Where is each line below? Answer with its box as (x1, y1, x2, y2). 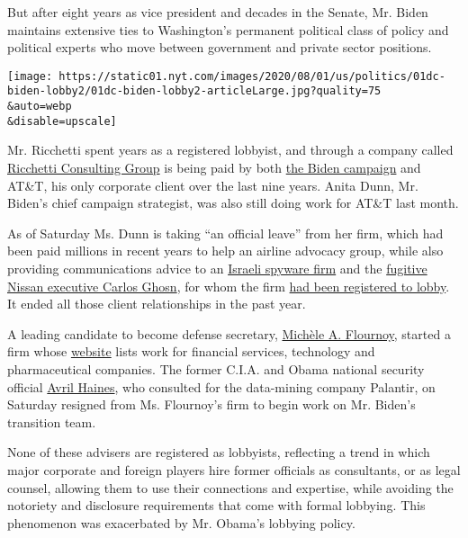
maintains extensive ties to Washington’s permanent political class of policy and (7, 20, 449, 39)
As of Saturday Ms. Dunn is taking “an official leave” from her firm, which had (7, 223, 444, 242)
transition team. (7, 412, 96, 431)
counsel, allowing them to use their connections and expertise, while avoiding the (7, 478, 454, 497)
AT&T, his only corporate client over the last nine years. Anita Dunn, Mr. (7, 175, 418, 194)
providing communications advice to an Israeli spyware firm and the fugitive (7, 258, 427, 277)
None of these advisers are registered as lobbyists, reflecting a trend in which (7, 443, 430, 462)
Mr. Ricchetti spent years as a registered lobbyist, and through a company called (7, 140, 454, 159)
